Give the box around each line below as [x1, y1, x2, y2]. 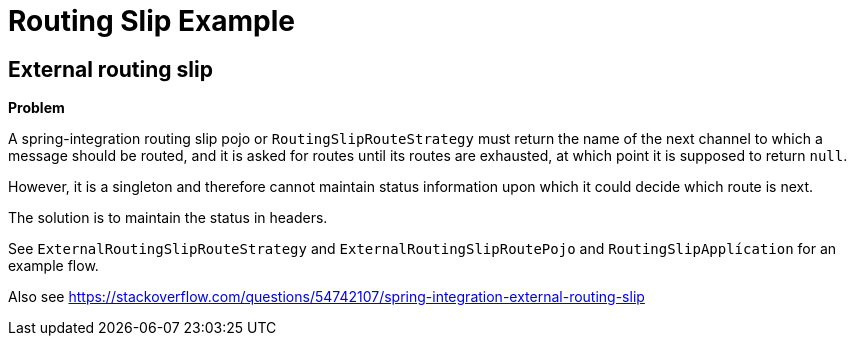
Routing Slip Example [8, 4, 295, 38]
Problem [8, 99, 65, 117]
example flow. [8, 257, 99, 275]
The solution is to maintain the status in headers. [8, 209, 328, 227]
